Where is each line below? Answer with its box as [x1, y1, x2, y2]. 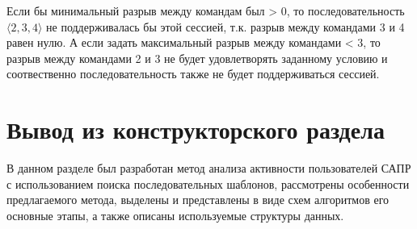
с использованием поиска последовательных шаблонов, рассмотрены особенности [6, 175, 410, 192]
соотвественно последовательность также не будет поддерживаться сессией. [6, 65, 380, 82]
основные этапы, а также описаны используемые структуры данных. [6, 206, 344, 223]
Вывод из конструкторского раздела [6, 113, 385, 146]
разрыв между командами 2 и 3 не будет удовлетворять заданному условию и [6, 49, 388, 66]
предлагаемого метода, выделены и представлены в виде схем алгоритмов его [6, 191, 390, 208]
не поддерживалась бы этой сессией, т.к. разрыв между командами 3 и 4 [46, 18, 405, 35]
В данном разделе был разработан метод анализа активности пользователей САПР [6, 160, 411, 177]
